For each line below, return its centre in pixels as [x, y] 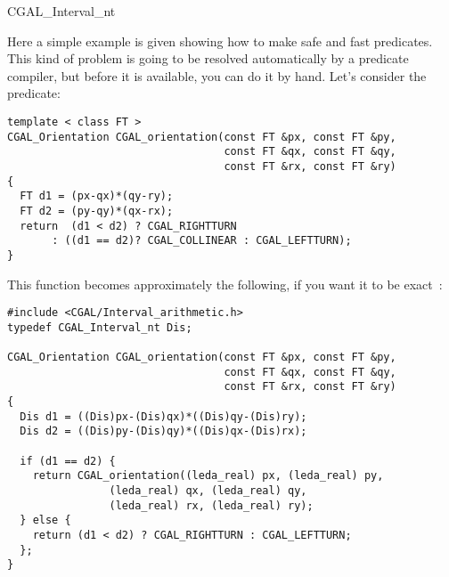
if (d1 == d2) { [68, 461]
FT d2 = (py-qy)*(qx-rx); [97, 211]
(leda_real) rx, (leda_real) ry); [211, 505]
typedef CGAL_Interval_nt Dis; [100, 327]
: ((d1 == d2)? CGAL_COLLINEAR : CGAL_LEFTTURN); [202, 241]
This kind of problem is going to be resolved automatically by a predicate [208, 58]
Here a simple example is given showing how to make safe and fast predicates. [220, 41]
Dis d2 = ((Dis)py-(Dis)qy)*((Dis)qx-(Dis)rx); [163, 431]
